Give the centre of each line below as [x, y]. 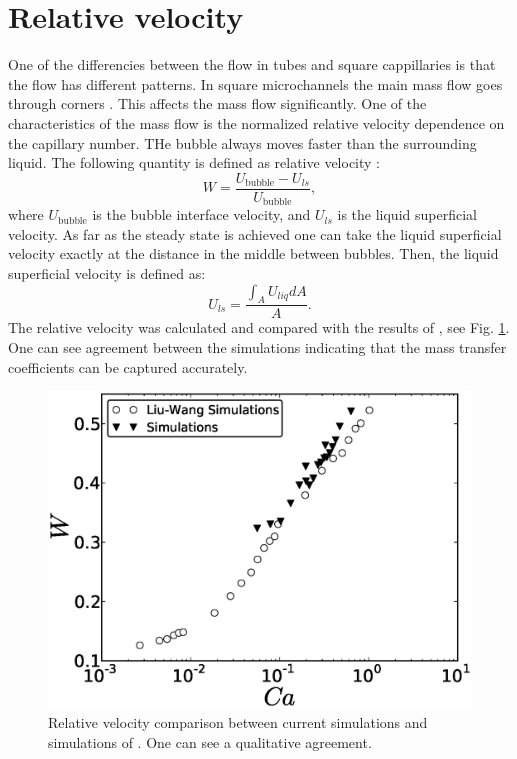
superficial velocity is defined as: [107, 272]
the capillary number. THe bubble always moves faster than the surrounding [242, 142]
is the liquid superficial [407, 214]
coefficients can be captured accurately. [128, 366]
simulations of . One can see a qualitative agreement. [210, 741]
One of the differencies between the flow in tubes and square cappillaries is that [252, 64]
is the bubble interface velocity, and [201, 214]
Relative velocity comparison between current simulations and [238, 721]
